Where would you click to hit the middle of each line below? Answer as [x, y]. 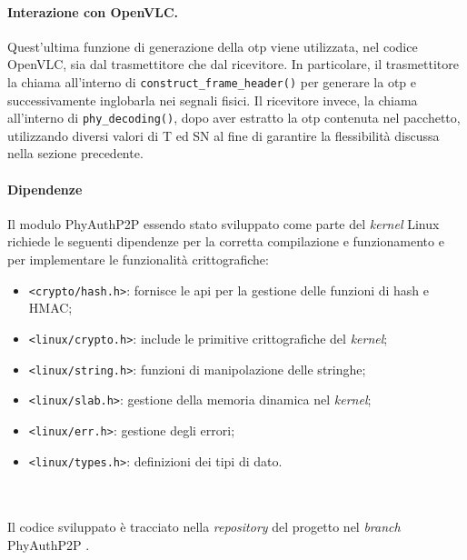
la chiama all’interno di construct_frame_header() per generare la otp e [212, 81]
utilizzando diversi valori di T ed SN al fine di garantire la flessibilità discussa [224, 135]
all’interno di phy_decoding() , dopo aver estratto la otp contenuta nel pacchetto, [234, 118]
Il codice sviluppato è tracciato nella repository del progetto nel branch [204, 527]
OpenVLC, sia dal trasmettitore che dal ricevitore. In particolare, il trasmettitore [233, 64]
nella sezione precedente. [75, 153]
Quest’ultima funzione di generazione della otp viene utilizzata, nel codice [213, 46]
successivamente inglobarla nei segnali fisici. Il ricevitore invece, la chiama [213, 100]
